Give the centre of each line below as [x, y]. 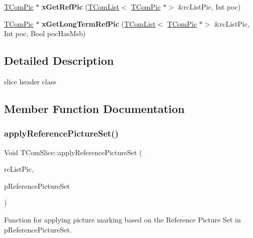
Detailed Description [59, 61]
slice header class [30, 81]
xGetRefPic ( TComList [80, 7]
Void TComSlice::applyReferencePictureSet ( [73, 152]
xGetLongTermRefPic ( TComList [99, 23]
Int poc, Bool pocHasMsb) [45, 33]
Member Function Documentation [95, 108]
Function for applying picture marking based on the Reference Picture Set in [122, 219]
